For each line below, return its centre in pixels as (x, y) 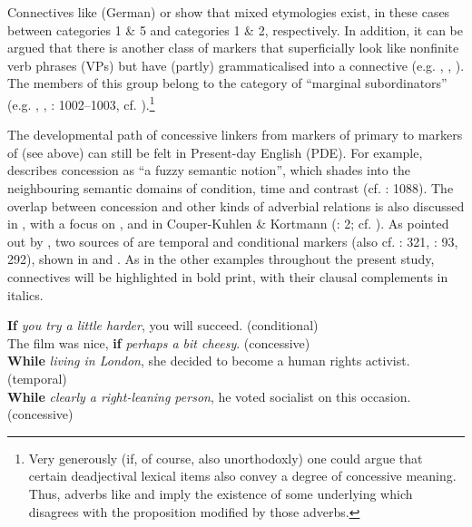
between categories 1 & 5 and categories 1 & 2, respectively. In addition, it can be (235, 29)
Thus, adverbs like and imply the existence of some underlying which (221, 493)
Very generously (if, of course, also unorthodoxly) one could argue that (226, 458)
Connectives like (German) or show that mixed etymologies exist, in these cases (229, 12)
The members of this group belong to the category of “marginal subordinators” (227, 83)
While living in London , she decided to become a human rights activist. (209, 361)
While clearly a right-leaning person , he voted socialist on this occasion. (209, 396)
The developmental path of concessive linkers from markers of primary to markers (235, 135)
